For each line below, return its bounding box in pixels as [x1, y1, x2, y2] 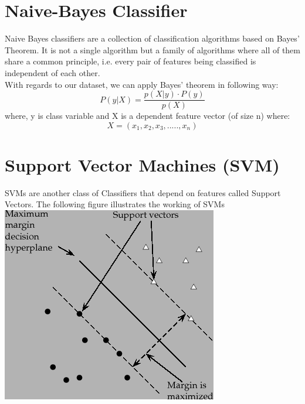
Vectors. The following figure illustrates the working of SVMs [5, 198, 225, 210]
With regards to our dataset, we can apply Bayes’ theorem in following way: [5, 78, 279, 90]
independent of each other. [5, 66, 100, 78]
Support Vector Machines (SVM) [5, 152, 280, 176]
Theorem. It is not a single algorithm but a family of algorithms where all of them [5, 43, 300, 56]
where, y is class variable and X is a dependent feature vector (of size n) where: [5, 109, 290, 122]
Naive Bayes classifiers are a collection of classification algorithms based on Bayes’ [5, 32, 300, 44]
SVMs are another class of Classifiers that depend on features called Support [5, 186, 281, 198]
